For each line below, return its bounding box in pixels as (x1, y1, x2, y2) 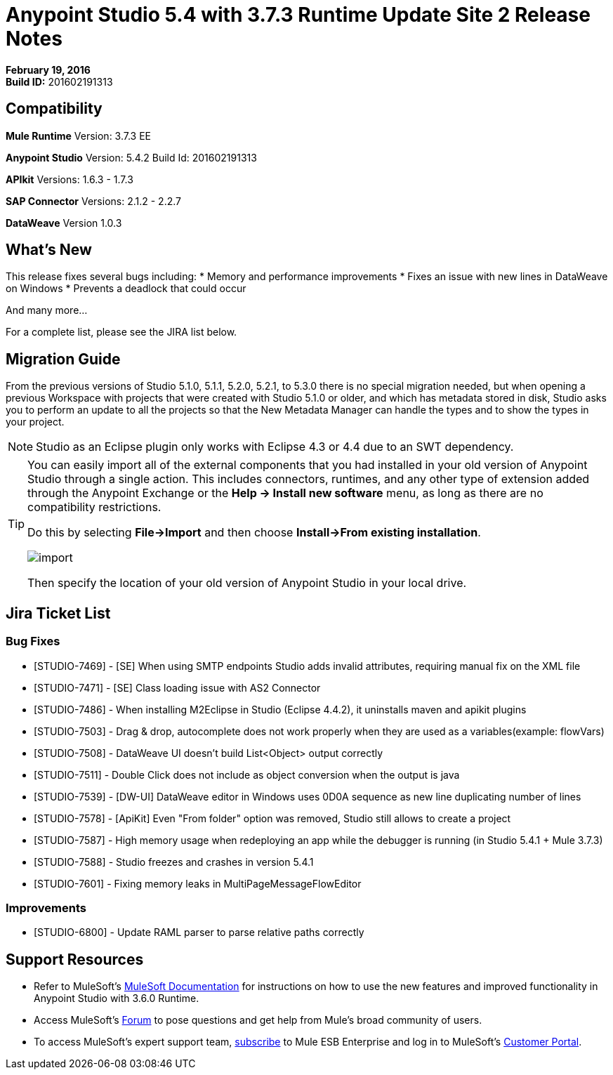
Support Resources (6, 950, 144, 968)
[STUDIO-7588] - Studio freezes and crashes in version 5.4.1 (34, 855, 314, 868)
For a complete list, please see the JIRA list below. (6, 326, 237, 338)
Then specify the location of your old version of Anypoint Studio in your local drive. (27, 576, 467, 591)
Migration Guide (6, 350, 121, 368)
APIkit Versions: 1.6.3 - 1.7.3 (6, 173, 133, 185)
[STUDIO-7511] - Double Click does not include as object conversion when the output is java (34, 768, 460, 781)
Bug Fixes (6, 634, 60, 649)
